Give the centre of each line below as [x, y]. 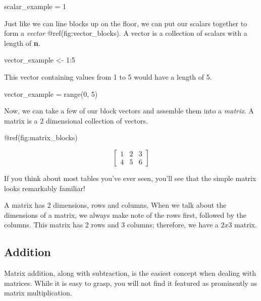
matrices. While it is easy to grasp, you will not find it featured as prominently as [131, 283]
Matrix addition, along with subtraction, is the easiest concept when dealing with [130, 273]
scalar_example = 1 [35, 6]
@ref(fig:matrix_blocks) [41, 137]
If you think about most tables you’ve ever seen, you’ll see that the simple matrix [130, 178]
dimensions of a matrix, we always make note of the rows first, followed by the [125, 215]
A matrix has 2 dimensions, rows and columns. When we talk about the [115, 205]
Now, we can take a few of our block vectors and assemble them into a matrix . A [129, 111]
